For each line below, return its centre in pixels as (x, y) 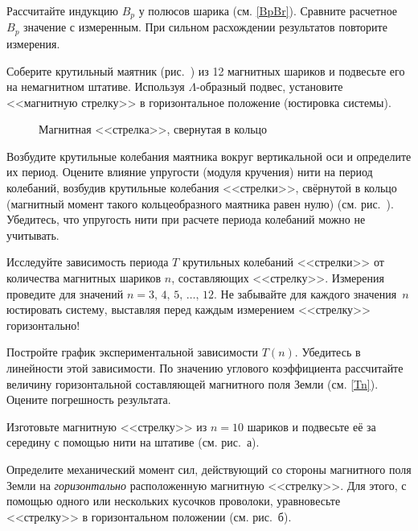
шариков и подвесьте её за (311, 426)
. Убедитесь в (328, 352)
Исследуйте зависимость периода (88, 262)
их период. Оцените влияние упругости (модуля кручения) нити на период (190, 172)
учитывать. (33, 235)
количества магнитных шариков (84, 278)
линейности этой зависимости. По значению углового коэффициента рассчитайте (205, 368)
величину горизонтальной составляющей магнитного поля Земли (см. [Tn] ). (193, 383)
